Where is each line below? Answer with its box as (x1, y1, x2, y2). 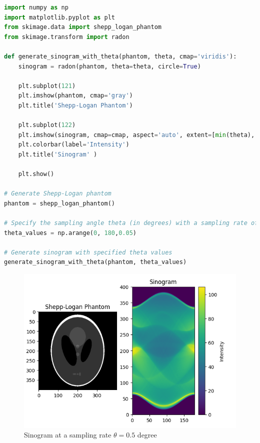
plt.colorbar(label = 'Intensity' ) (18, 141, 129, 148)
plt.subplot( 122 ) (18, 121, 76, 129)
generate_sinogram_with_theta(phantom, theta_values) (4, 258, 187, 266)
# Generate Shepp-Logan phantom (4, 190, 111, 197)
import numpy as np (4, 4, 68, 11)
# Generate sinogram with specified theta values (4, 248, 172, 256)
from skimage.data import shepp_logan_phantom (4, 23, 162, 31)
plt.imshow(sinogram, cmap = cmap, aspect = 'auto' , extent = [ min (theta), (18, 131, 255, 138)
